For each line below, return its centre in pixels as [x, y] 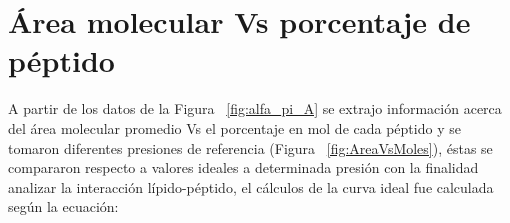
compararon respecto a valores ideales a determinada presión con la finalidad [243, 167]
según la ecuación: [63, 206]
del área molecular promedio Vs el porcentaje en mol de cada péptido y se [234, 127]
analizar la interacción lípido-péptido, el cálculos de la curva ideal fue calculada [251, 186]
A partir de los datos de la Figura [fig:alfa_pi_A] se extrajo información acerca [255, 108]
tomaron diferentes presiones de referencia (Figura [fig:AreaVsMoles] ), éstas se [250, 147]
